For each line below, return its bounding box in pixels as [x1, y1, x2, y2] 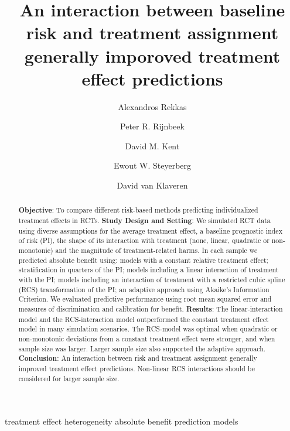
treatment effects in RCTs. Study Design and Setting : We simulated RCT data [18, 215, 271, 226]
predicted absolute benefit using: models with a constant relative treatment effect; [18, 255, 268, 265]
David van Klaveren [117, 179, 188, 191]
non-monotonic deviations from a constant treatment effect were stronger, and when [18, 333, 275, 343]
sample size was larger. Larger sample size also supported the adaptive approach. [18, 343, 266, 353]
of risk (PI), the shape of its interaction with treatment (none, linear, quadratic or [18, 235, 269, 245]
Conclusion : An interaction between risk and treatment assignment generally [18, 353, 257, 364]
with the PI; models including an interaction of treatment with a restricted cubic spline [18, 275, 285, 285]
